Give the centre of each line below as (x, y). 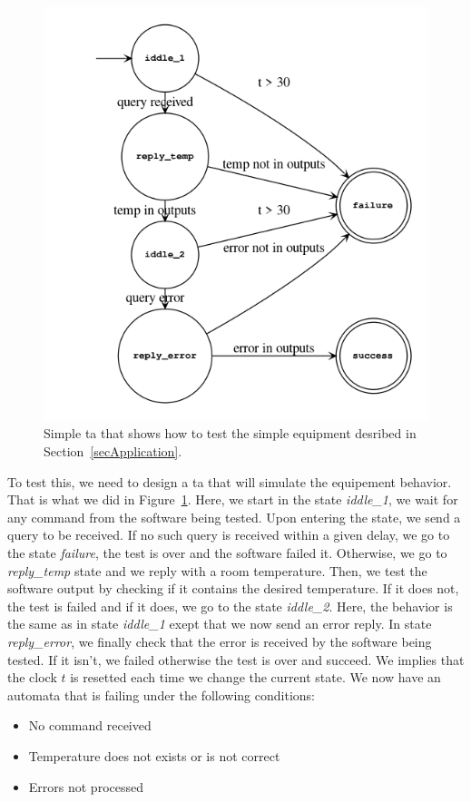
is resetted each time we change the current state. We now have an (255, 677)
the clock (32, 677)
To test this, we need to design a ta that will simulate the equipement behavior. (230, 481)
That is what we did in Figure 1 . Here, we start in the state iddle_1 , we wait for (233, 499)
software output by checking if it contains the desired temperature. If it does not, (233, 588)
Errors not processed (86, 786)
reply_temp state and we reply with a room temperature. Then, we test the (217, 570)
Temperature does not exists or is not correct (154, 755)
